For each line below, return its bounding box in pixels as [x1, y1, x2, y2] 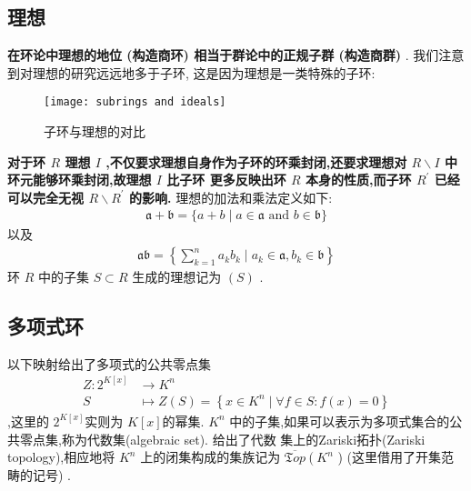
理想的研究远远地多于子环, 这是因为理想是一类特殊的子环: [32, 63, 376, 82]
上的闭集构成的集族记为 [140, 447, 281, 466]
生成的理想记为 [132, 267, 222, 286]
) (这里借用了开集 [337, 447, 442, 466]
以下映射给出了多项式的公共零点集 [7, 354, 211, 373]
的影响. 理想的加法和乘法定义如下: [129, 187, 333, 206]
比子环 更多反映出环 [166, 170, 286, 189]
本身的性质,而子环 [306, 170, 412, 189]
